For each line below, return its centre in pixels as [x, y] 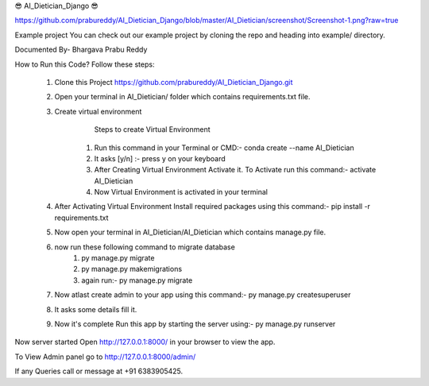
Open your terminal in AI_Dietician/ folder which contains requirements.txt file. [182, 97]
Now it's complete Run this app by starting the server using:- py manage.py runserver [195, 324]
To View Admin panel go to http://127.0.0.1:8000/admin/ [105, 357]
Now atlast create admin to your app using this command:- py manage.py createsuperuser [203, 295]
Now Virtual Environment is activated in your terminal [181, 192]
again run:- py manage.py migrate [137, 280]
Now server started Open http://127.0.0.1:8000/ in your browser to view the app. [145, 342]
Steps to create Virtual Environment [152, 129]
